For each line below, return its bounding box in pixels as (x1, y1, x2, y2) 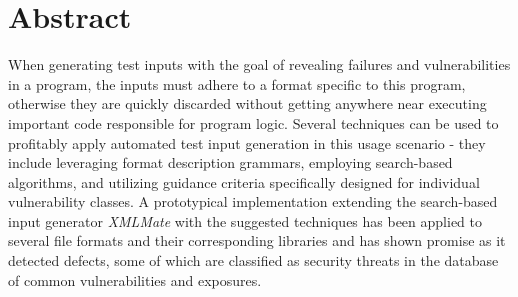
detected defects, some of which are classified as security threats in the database (8, 250, 499, 271)
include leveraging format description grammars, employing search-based (8, 152, 453, 173)
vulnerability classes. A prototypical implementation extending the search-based (8, 191, 498, 212)
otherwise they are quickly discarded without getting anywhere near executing (8, 93, 487, 114)
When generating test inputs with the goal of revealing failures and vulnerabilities (8, 54, 511, 75)
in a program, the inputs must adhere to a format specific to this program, (8, 73, 466, 94)
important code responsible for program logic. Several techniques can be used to (8, 112, 499, 133)
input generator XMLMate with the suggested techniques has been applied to (8, 210, 482, 231)
